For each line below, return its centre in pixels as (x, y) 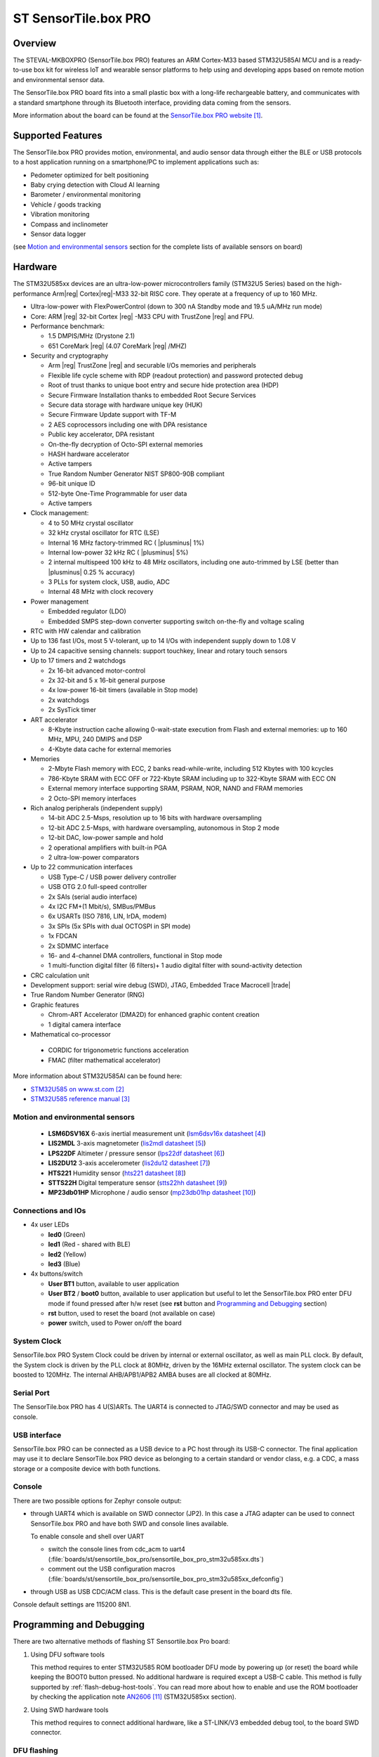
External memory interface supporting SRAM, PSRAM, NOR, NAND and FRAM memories (175, 789)
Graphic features (55, 1004)
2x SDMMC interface (78, 946)
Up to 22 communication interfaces (82, 867)
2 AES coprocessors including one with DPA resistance (128, 424)
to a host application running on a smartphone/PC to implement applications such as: (136, 162)
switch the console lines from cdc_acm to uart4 (117, 1549)
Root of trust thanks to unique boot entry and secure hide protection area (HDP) (164, 385)
